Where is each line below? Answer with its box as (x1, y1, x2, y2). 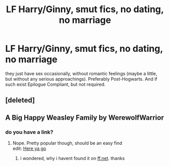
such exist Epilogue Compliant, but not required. (5, 81, 106, 87)
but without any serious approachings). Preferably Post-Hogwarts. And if (5, 76, 158, 82)
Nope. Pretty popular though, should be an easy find (12, 140, 122, 146)
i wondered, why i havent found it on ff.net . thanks (20, 155, 125, 161)
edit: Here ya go (12, 146, 47, 152)
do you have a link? (5, 128, 54, 136)
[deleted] (5, 96, 35, 105)
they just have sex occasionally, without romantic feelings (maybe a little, (5, 70, 157, 77)
